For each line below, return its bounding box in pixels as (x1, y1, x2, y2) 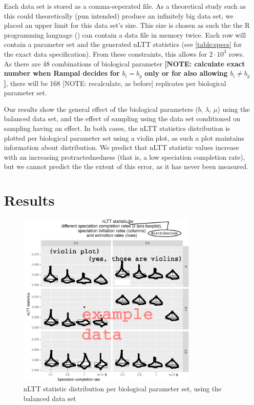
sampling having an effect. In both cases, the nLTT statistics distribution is (4, 123, 230, 133)
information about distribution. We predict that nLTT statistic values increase (4, 142, 239, 152)
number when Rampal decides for (4, 68, 120, 78)
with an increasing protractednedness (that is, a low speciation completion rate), (4, 151, 245, 162)
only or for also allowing (145, 68, 228, 78)
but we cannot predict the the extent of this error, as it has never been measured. (4, 161, 249, 171)
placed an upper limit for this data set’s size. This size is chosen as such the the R (4, 20, 250, 30)
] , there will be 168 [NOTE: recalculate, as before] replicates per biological (4, 78, 226, 88)
